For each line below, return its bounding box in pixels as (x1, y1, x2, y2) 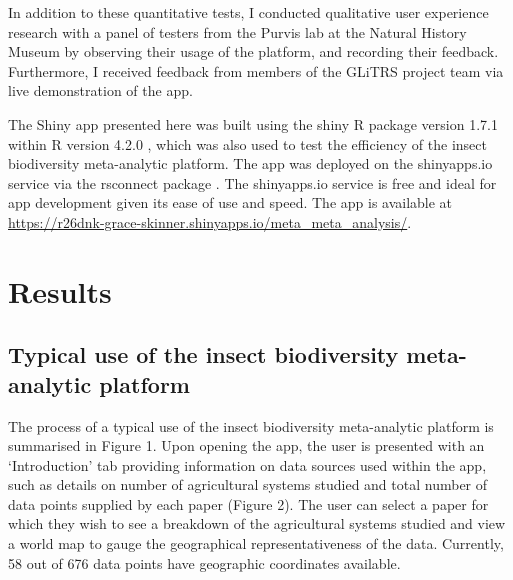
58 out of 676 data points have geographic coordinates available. (8, 552, 401, 573)
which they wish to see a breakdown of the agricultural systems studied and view (8, 513, 506, 534)
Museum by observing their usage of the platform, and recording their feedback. (8, 41, 499, 62)
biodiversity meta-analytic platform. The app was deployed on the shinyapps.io (8, 153, 493, 174)
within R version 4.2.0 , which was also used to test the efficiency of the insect (8, 133, 487, 154)
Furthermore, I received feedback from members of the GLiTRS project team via (8, 60, 504, 81)
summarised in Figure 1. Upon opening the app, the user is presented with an (8, 435, 485, 456)
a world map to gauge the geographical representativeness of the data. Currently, (8, 533, 504, 554)
